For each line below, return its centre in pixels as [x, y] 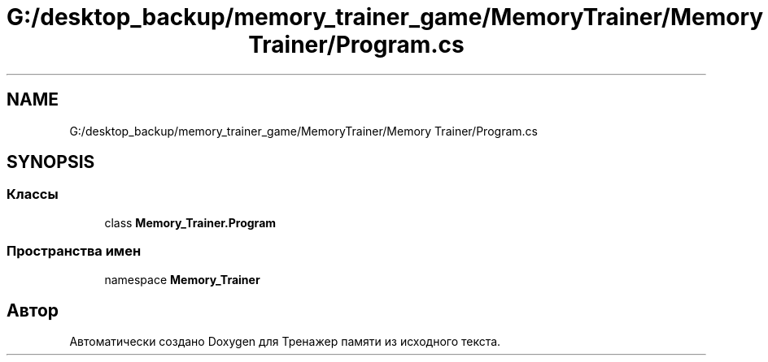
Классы [33, 194]
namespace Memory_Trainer [182, 279]
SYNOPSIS [51, 162]
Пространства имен [74, 251]
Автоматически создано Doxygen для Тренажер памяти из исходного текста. [285, 342]
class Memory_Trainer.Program [190, 222]
